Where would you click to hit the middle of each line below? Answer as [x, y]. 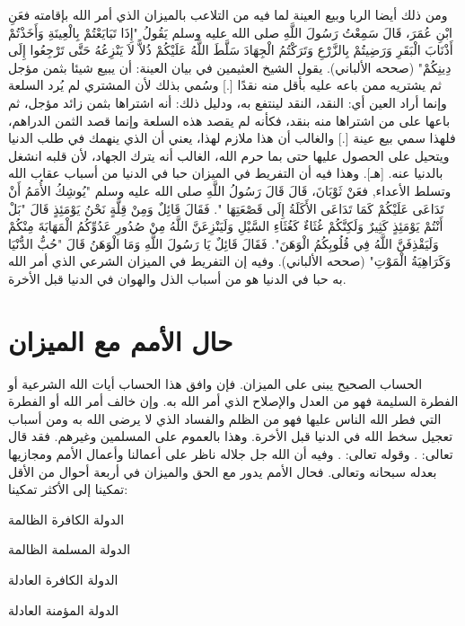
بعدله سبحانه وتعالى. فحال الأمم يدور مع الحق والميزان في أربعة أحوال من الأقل [223, 471]
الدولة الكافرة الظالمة [66, 519]
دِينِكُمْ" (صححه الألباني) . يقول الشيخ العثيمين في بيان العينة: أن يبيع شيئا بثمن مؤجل [230, 67]
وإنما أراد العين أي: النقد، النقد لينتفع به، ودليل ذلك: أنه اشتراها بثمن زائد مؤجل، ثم [228, 102]
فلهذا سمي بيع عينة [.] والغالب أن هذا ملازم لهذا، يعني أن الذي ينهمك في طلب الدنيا [232, 138]
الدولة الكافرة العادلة [63, 579]
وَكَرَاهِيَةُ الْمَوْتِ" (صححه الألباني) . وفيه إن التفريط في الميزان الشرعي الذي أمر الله [230, 261]
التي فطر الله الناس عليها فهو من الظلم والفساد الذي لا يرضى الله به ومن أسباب [225, 418]
